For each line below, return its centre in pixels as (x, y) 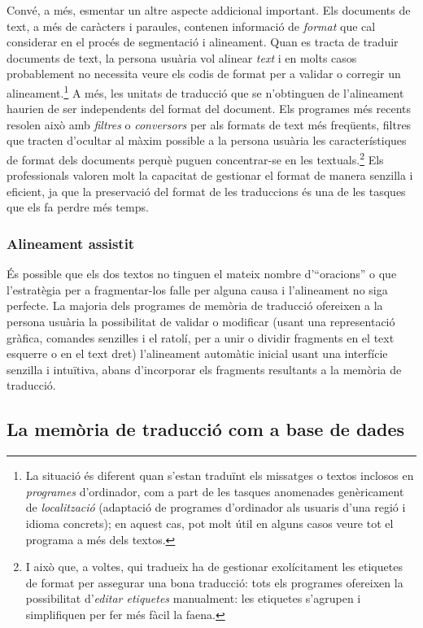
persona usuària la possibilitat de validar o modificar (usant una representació (201, 322)
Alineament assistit (71, 243)
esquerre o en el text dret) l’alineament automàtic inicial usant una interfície (197, 353)
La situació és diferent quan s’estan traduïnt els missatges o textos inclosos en (220, 475)
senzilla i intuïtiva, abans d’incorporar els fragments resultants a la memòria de (204, 369)
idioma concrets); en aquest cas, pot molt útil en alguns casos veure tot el (209, 523)
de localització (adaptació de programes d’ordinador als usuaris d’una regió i (216, 507)
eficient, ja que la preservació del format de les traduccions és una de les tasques (206, 191)
